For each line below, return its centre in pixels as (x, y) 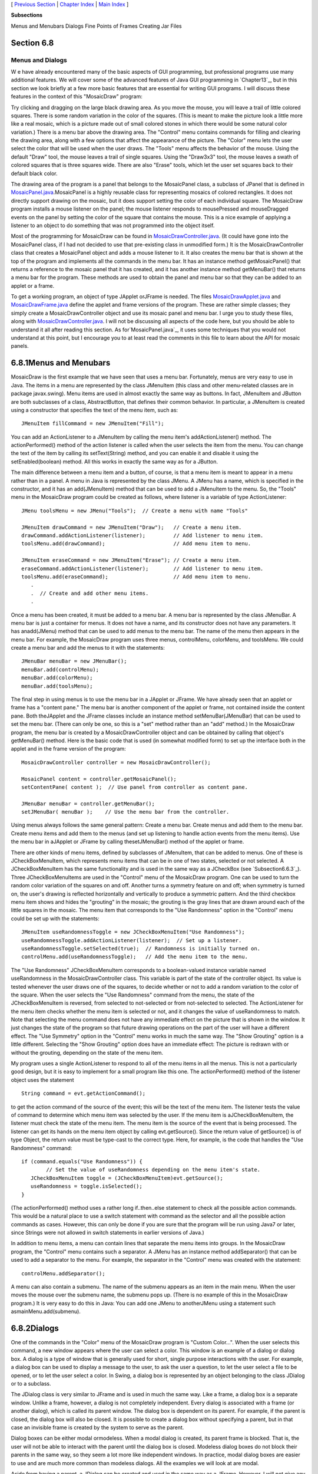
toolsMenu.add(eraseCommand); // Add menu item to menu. (136, 577)
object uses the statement (42, 1080)
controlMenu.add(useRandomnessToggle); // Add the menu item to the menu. (135, 957)
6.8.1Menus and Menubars (61, 363)
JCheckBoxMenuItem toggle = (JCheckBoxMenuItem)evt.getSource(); (127, 1178)
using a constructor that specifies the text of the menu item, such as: (95, 410)
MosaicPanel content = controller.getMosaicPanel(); (99, 779)
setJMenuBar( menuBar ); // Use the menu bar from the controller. (125, 812)
